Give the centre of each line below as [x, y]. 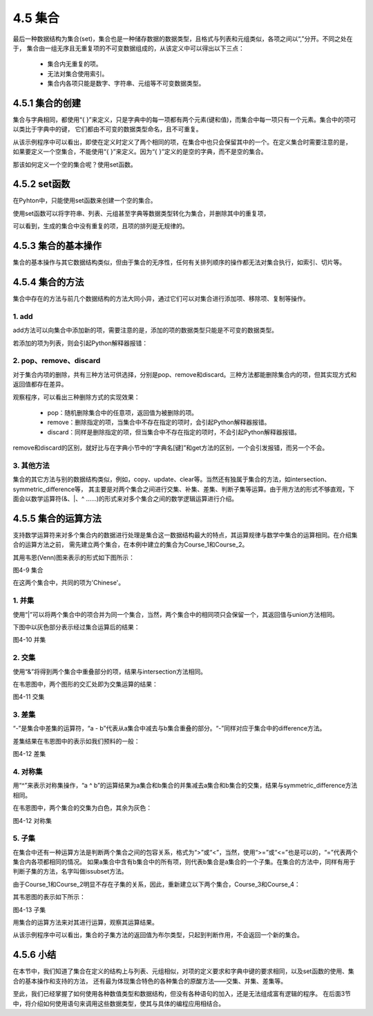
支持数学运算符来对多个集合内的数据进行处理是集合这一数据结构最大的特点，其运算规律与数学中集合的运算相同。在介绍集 [185, 535]
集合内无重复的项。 [75, 64]
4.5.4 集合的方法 [48, 282]
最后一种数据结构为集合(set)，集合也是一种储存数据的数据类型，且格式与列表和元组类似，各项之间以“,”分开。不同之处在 [183, 39]
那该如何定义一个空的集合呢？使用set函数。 [75, 164]
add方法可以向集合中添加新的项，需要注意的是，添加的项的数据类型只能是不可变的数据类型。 [145, 330]
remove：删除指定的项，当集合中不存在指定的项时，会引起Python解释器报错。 [159, 423]
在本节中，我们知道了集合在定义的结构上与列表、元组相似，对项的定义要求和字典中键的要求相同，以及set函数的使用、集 [184, 971]
